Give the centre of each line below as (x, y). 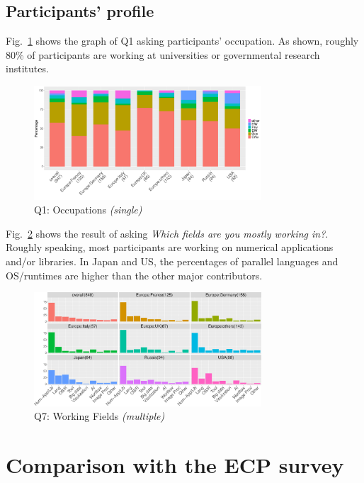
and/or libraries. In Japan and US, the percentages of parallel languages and (172, 261)
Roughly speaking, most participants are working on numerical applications (170, 247)
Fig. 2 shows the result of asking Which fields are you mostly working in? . (167, 233)
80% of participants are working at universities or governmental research (163, 54)
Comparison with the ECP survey (175, 465)
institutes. (27, 68)
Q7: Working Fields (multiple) (99, 416)
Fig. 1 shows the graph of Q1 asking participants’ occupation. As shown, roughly (182, 41)
